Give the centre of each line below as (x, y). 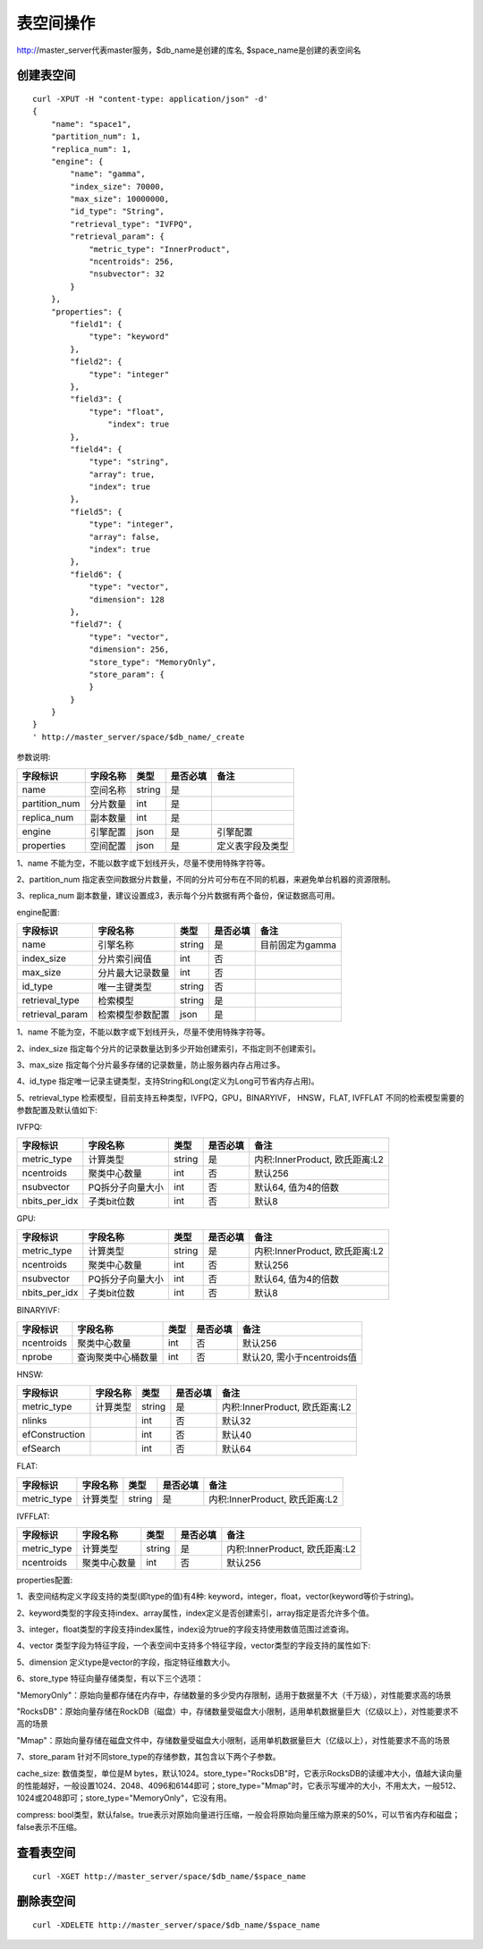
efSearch (42, 1448)
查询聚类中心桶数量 (118, 1357)
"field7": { (96, 624)
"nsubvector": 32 (127, 274)
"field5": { (96, 511)
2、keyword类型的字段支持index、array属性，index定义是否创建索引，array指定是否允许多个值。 (195, 1613)
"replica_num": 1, (91, 149)
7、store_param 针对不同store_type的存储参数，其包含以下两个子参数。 (148, 1757)
